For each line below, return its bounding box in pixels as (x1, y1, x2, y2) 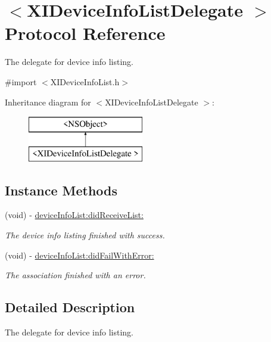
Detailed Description (5, 298, 135, 316)
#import (5, 75, 37, 88)
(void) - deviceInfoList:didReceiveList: (5, 209, 144, 221)
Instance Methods (5, 181, 117, 199)
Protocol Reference (5, 21, 166, 45)
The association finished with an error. (5, 269, 146, 281)
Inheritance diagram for (5, 95, 91, 108)
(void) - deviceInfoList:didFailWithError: (5, 248, 154, 261)
